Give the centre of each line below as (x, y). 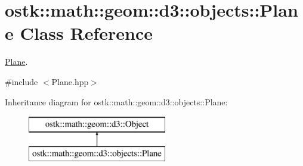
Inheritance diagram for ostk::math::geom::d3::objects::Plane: (116, 101)
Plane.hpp (70, 81)
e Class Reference (79, 33)
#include (21, 81)
